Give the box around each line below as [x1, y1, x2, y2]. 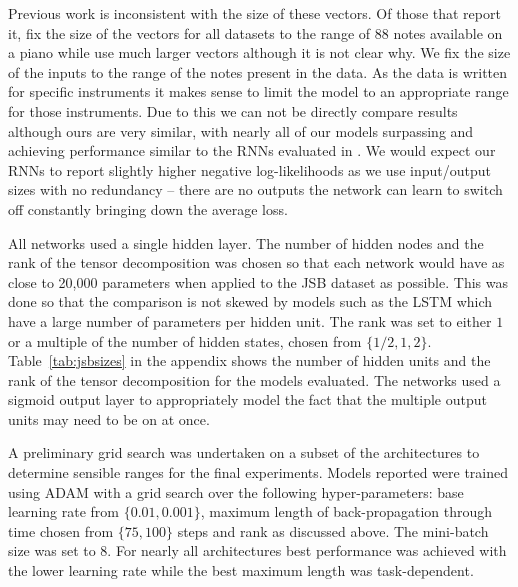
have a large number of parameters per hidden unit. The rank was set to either [8, 310, 492, 331]
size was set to [8, 540, 96, 561]
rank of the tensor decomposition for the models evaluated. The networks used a [8, 369, 501, 390]
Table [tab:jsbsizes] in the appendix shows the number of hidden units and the [8, 350, 491, 371]
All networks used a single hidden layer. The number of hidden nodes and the [8, 232, 484, 253]
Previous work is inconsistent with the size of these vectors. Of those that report [8, 3, 501, 23]
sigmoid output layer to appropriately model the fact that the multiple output [8, 389, 487, 410]
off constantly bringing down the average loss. [8, 198, 288, 219]
